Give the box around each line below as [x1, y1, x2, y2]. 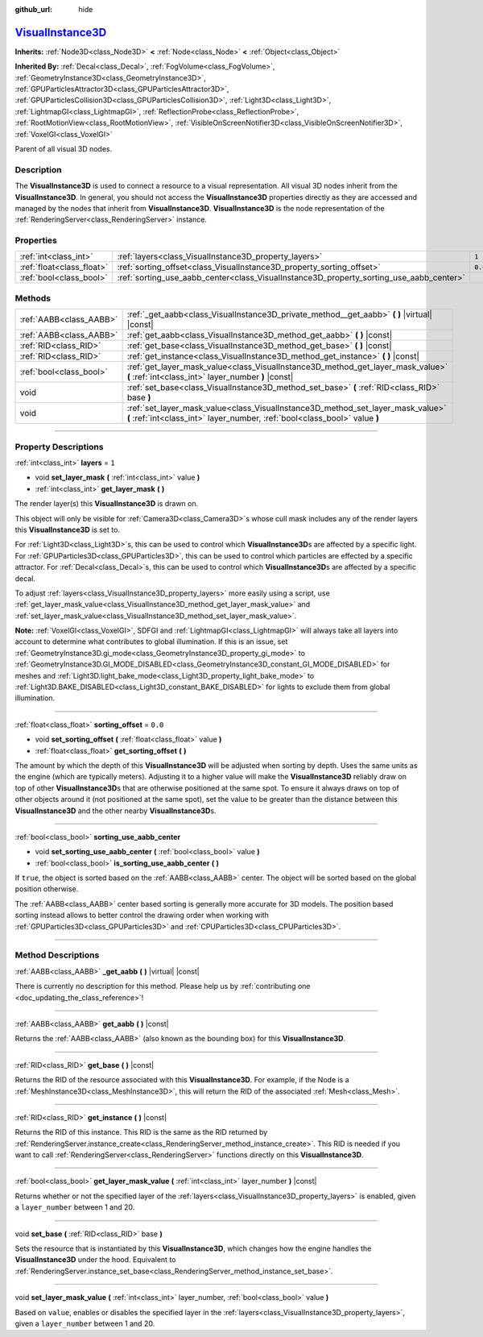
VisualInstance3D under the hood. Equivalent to [14, 1255, 176, 1264]
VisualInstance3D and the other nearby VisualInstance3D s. [14, 806, 217, 816]
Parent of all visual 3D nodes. [14, 144, 113, 154]
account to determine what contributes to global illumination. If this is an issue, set [14, 637, 288, 646]
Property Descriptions [14, 441, 104, 452]
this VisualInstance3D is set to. [14, 525, 121, 534]
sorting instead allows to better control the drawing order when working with [14, 911, 270, 920]
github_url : [14, 5, 52, 14]
